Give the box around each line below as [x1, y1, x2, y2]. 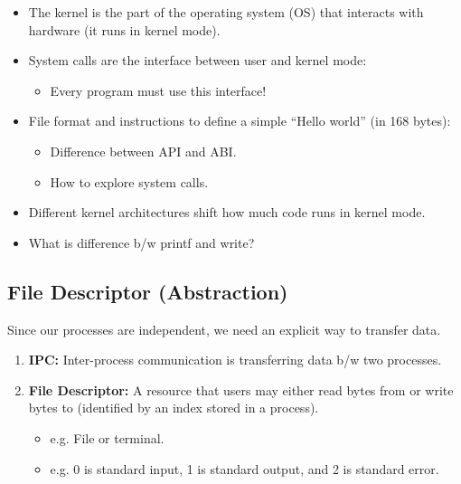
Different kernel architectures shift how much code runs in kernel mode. [28, 203, 426, 222]
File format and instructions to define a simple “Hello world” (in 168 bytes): [28, 111, 451, 130]
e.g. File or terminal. [50, 428, 165, 447]
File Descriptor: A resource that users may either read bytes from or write [28, 380, 454, 399]
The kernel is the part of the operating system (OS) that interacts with [28, 3, 424, 21]
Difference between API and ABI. [50, 141, 237, 160]
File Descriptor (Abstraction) [7, 277, 288, 305]
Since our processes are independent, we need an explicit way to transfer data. [7, 319, 441, 338]
